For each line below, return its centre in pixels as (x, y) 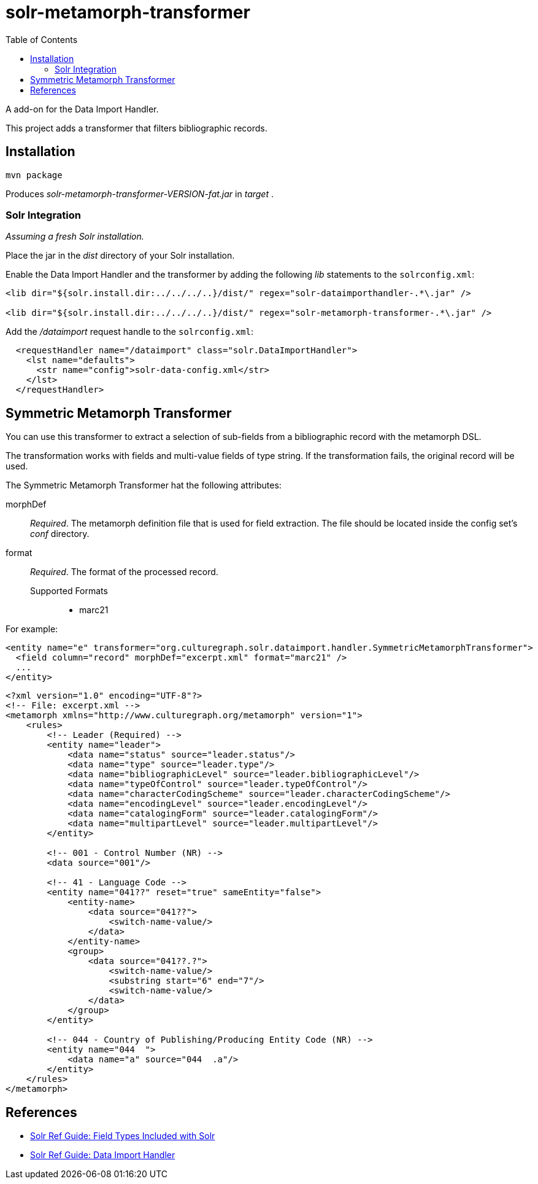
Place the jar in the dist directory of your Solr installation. (120, 256)
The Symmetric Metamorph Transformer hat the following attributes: (144, 485)
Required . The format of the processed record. (124, 572)
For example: (32, 629)
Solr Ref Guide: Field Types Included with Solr (123, 1136)
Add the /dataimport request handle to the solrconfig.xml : (130, 332)
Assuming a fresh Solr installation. (75, 237)
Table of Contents (42, 39)
